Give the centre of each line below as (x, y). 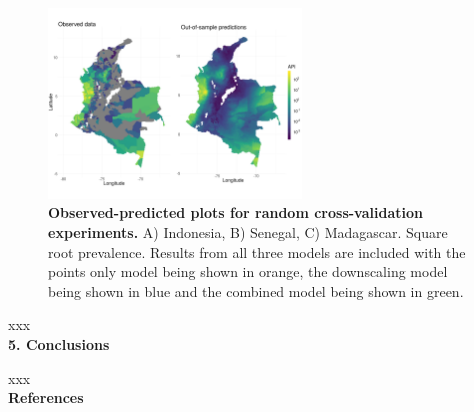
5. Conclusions (59, 343)
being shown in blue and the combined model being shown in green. (256, 290)
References (46, 397)
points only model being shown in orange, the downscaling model (248, 271)
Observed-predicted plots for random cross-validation (235, 212)
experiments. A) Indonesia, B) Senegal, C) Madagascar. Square (248, 231)
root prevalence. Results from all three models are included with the (257, 251)
